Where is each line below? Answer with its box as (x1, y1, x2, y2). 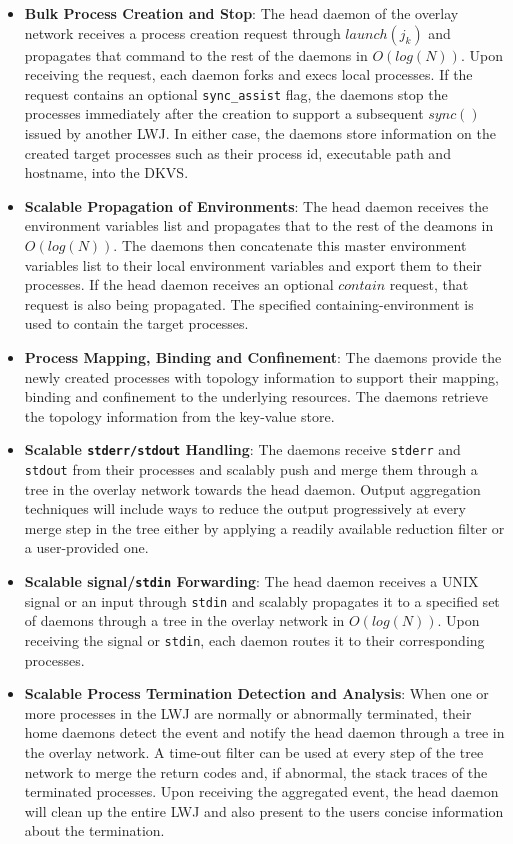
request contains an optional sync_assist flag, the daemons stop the (24, 83, 448, 104)
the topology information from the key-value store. (24, 405, 335, 426)
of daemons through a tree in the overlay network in (24, 610, 345, 631)
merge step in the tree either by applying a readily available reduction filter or (24, 517, 505, 538)
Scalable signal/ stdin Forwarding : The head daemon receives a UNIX (24, 571, 479, 592)
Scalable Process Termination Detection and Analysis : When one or (24, 683, 489, 704)
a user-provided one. (24, 537, 149, 558)
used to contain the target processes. (24, 313, 249, 334)
